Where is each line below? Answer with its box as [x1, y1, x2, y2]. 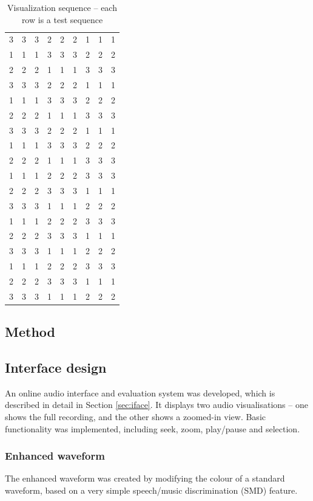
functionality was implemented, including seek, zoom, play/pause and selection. [5, 422, 300, 435]
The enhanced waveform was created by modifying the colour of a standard [5, 472, 285, 485]
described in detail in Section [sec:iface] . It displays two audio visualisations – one [5, 398, 308, 411]
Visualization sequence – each [7, 1, 117, 13]
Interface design [5, 358, 107, 377]
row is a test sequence [21, 13, 103, 26]
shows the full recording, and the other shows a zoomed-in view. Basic [5, 410, 266, 423]
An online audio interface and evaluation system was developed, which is [5, 386, 275, 399]
